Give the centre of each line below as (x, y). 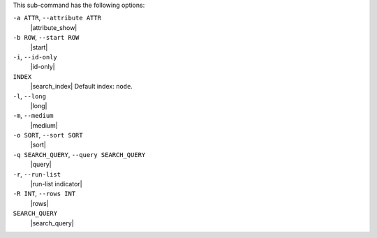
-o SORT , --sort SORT (48, 135)
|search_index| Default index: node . (81, 87)
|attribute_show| (54, 27)
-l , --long (30, 96)
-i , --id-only (35, 57)
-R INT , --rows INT (44, 194)
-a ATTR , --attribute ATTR (57, 18)
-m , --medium (33, 116)
